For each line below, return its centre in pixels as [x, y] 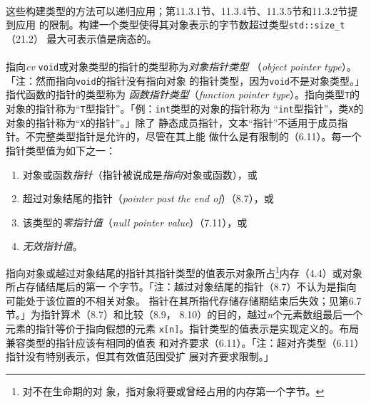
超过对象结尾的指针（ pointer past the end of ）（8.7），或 [148, 198]
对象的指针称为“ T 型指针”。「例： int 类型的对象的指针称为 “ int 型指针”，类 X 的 [185, 108]
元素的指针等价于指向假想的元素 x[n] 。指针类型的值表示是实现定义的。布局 [183, 328]
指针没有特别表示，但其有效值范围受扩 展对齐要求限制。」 [140, 356]
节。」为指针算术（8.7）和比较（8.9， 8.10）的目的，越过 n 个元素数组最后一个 [184, 314]
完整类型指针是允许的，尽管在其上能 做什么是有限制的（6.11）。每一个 [198, 136]
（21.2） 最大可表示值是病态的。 [81, 38]
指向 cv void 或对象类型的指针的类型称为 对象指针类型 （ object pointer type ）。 [181, 67]
